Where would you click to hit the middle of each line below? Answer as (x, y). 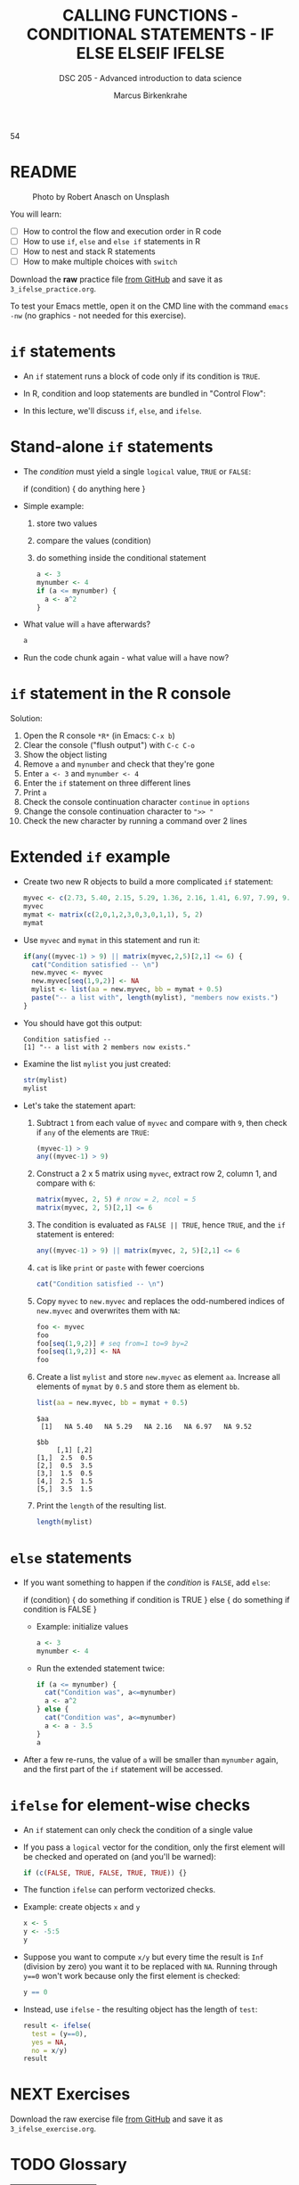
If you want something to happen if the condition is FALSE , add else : (146, 1582)
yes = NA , (49, 2042)
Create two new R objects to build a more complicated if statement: (148, 882)
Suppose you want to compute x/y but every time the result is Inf (143, 1957)
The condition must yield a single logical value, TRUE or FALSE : (137, 472)
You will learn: (36, 214)
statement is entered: (75, 1234)
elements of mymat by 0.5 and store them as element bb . (138, 1386)
